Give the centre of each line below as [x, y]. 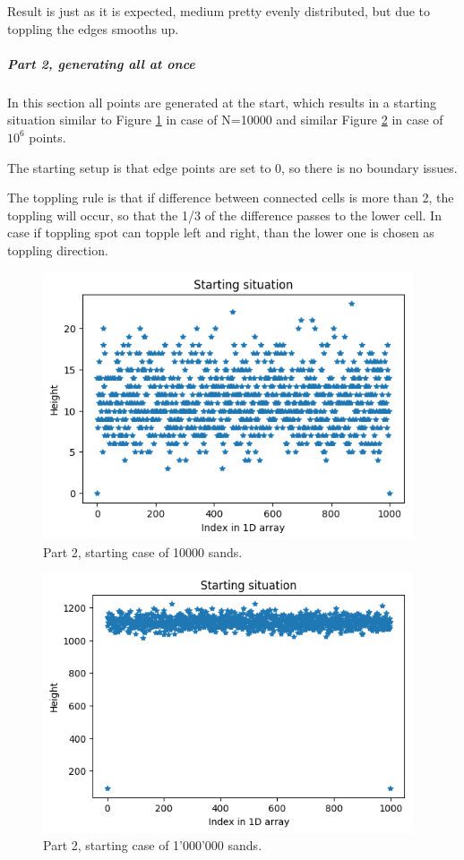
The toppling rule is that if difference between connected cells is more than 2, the [231, 198]
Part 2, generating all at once [101, 63]
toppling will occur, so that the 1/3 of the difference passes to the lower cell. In [224, 215]
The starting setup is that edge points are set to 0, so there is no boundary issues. [232, 167]
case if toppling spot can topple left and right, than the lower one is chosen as [221, 232]
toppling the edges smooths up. [93, 28]
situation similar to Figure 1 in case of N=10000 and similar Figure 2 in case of [225, 120]
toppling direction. [58, 249]
